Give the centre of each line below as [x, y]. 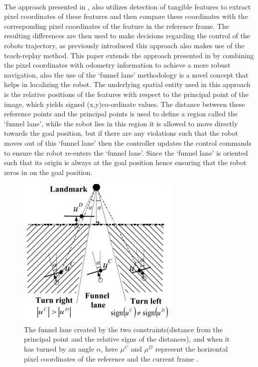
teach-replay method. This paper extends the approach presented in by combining [129, 55]
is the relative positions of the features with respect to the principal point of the [126, 94]
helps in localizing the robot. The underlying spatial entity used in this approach [127, 84]
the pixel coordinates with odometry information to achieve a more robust [117, 65]
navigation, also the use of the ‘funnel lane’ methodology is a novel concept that [126, 74]
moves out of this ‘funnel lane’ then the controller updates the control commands [128, 142]
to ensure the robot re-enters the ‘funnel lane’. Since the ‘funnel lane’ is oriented [126, 152]
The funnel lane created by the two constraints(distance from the [123, 329]
